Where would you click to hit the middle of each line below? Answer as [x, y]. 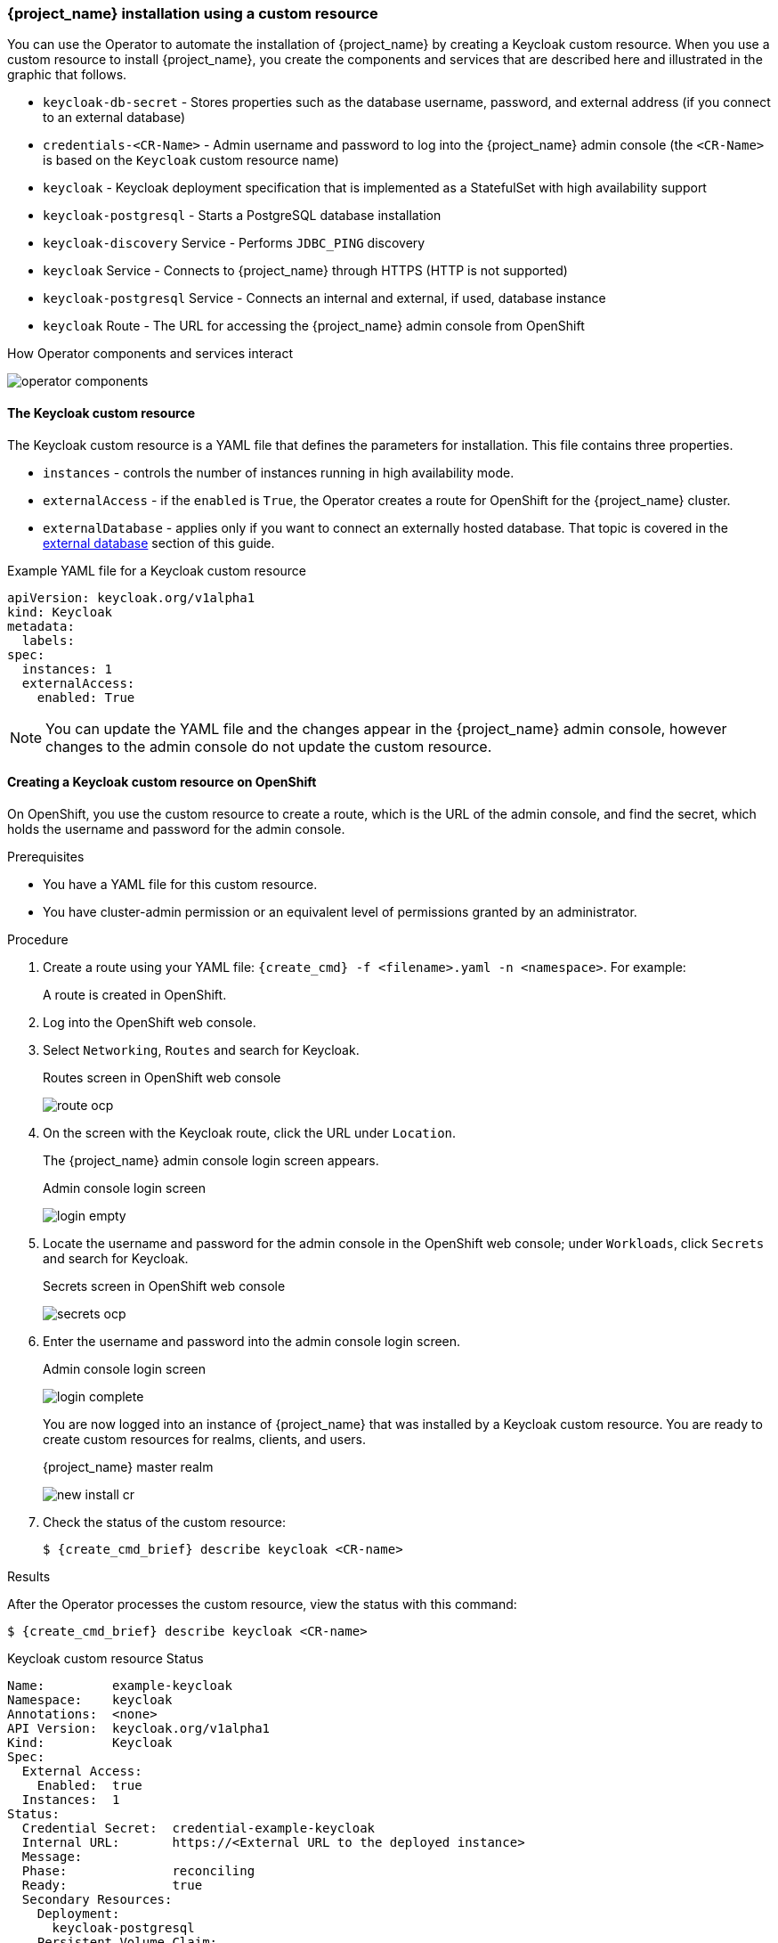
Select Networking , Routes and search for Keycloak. [201, 1049]
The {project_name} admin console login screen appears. [211, 1160]
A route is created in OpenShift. [135, 994]
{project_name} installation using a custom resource [193, 13]
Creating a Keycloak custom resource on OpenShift [162, 782]
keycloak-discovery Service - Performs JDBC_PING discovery [234, 243]
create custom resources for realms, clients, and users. [205, 1439]
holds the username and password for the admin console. [176, 829]
